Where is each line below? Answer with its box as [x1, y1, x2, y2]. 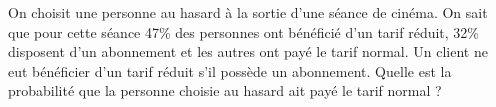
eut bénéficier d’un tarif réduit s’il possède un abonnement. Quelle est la [8, 60, 452, 81]
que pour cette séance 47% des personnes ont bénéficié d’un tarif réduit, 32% [8, 21, 480, 42]
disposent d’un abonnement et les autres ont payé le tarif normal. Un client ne [8, 41, 488, 62]
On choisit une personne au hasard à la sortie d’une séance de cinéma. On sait [8, 2, 488, 22]
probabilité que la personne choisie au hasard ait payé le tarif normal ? [8, 80, 442, 101]
